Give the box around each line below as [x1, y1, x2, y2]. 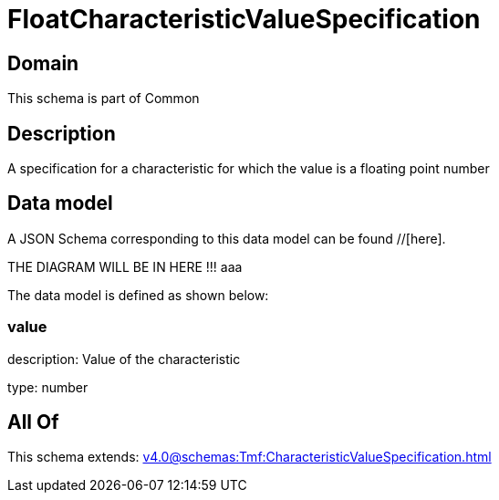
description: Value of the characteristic [7, 350, 241, 367]
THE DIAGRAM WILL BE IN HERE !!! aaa [7, 258, 243, 275]
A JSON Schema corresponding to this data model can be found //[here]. [7, 230, 446, 246]
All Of [7, 411, 59, 434]
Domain [7, 51, 79, 75]
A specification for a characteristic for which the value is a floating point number [7, 161, 490, 177]
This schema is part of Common [7, 90, 200, 107]
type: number [7, 379, 88, 395]
